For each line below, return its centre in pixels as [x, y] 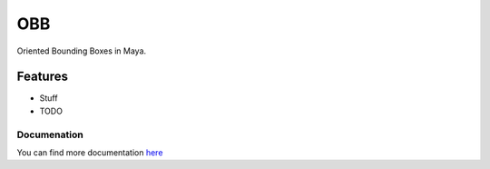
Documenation [50, 134]
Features [42, 77]
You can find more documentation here [90, 152]
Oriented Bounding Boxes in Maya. [82, 51]
